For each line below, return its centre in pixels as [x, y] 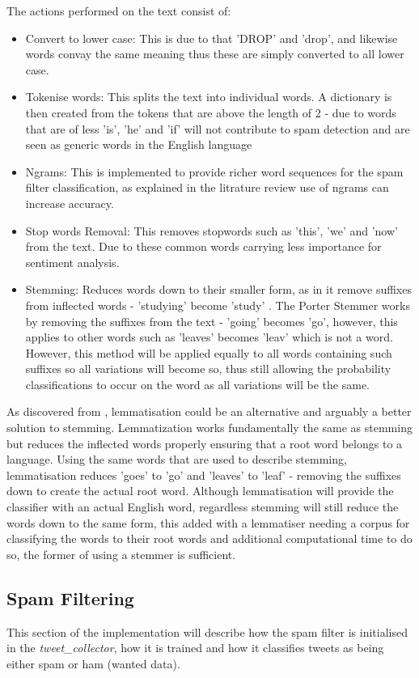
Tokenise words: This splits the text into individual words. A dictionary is [209, 97]
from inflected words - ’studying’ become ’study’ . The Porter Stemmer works [218, 305]
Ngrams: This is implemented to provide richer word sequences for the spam [214, 171]
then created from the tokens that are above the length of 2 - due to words [211, 112]
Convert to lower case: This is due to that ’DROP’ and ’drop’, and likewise [212, 38]
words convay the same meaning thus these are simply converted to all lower [215, 54]
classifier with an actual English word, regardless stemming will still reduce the [203, 507]
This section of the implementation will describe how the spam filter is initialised [207, 631]
